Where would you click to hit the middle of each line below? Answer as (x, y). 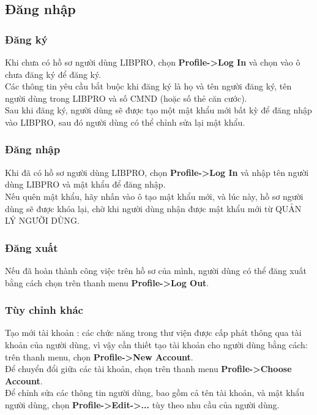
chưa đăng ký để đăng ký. (53, 74)
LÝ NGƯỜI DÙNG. (42, 220)
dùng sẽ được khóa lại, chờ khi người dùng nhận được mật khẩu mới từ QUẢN (153, 208)
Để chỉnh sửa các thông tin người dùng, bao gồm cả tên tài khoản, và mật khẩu (155, 393)
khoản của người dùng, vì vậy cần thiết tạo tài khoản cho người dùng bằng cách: (156, 344)
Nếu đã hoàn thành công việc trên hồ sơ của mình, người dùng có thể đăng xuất (156, 270)
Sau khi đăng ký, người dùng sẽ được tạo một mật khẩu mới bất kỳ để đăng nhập (158, 110)
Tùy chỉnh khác (44, 310)
